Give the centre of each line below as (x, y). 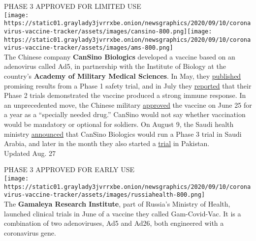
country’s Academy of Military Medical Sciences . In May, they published (123, 76)
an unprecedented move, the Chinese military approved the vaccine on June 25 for (128, 105)
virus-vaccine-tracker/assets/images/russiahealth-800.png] (105, 195)
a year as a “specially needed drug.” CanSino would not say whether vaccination (125, 114)
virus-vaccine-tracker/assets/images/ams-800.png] (89, 48)
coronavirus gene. (30, 232)
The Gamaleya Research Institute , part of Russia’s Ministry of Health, (117, 203)
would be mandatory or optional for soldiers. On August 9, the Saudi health (119, 124)
